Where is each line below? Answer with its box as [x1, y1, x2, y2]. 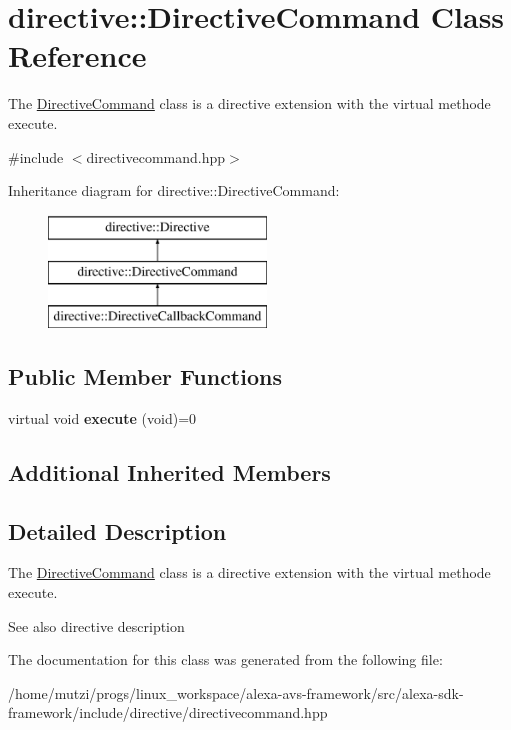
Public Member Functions [8, 361, 282, 392]
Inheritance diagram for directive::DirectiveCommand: [8, 180, 340, 201]
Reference [8, 35, 147, 76]
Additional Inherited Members [8, 456, 331, 487]
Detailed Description [8, 515, 227, 546]
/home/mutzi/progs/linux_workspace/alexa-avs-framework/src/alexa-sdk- [8, 682, 464, 703]
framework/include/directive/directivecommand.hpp [8, 702, 328, 723]
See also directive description [8, 615, 185, 636]
